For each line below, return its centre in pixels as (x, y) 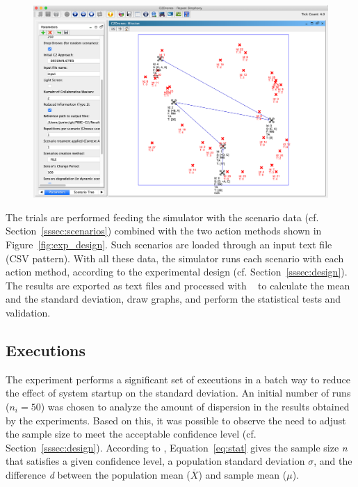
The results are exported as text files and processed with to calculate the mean (178, 285)
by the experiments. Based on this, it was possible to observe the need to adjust (176, 420)
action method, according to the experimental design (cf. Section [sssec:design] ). (177, 272)
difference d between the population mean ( (98, 474)
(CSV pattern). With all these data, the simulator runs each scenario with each (175, 258)
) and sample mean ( (243, 474)
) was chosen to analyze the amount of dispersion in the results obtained (195, 406)
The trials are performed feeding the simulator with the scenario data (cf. (162, 217)
